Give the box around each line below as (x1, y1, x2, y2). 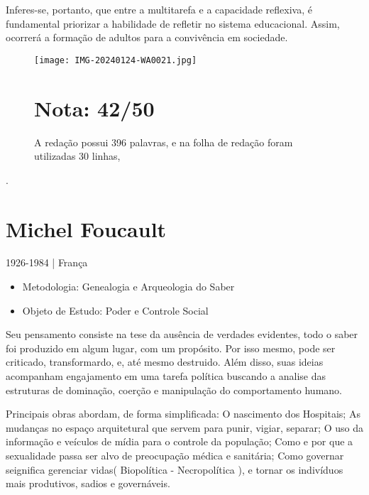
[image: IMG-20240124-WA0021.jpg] (34, 55, 197, 65)
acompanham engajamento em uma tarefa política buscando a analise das (6, 369, 326, 384)
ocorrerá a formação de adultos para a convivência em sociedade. (6, 30, 288, 45)
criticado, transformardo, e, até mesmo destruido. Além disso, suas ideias (6, 354, 324, 369)
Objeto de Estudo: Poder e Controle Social (22, 303, 209, 317)
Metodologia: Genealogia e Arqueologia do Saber (22, 279, 235, 294)
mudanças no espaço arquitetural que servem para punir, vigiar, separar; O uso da (6, 420, 363, 435)
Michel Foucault (6, 214, 167, 243)
